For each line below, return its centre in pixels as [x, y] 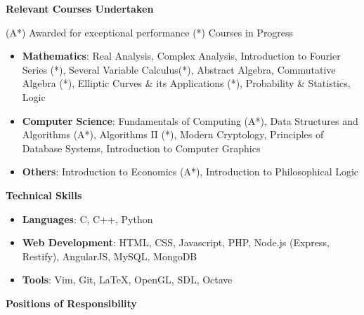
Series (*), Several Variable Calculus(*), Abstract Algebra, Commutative [179, 69]
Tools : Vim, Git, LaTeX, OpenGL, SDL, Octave [127, 280]
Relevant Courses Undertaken [80, 8]
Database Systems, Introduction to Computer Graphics [141, 148]
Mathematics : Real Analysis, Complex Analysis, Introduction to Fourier [181, 56]
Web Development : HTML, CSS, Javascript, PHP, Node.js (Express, [176, 242]
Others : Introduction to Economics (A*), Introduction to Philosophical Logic [190, 172]
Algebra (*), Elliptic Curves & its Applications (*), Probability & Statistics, [186, 83]
